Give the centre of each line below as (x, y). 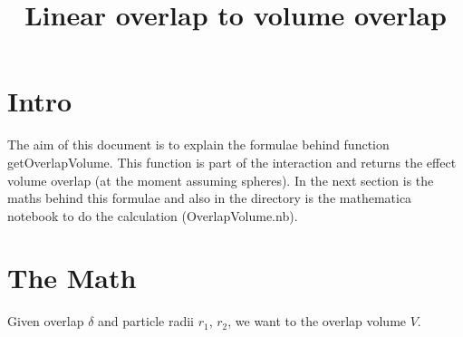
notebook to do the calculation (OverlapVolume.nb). (153, 215)
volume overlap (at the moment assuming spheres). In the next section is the (221, 180)
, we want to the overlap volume (317, 321)
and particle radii (146, 321)
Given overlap (46, 321)
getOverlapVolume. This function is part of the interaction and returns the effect (232, 162)
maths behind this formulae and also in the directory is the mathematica (210, 198)
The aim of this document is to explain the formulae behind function (198, 144)
